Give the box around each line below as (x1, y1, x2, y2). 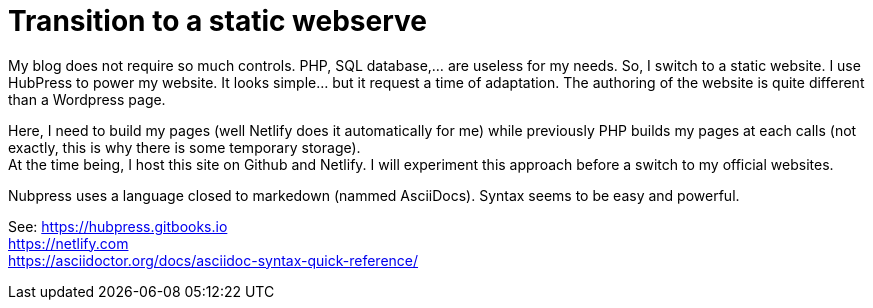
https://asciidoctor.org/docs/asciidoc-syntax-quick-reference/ (8, 251, 419, 269)
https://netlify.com (8, 234, 129, 252)
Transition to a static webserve (8, 4, 428, 38)
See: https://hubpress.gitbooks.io (8, 217, 228, 235)
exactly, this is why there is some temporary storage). (8, 138, 361, 156)
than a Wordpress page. (8, 90, 166, 108)
